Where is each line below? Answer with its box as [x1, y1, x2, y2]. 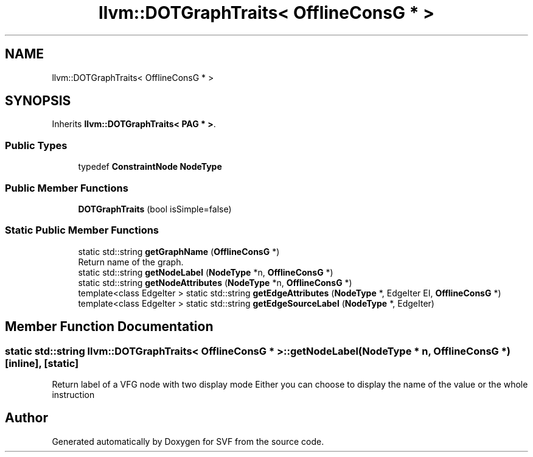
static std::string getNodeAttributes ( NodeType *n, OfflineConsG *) [78, 277, 352, 288]
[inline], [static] [5, 357, 79, 369]
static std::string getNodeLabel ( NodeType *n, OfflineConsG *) [78, 267, 333, 277]
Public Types [5, 139, 68, 152]
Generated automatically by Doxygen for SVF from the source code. [52, 436, 324, 447]
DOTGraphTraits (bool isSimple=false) [78, 203, 232, 214]
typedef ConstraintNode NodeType [78, 161, 222, 172]
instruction [52, 389, 95, 400]
